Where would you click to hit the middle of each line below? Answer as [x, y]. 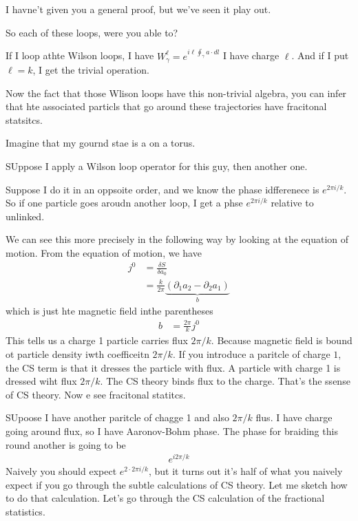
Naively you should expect [61, 471]
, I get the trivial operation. [91, 70]
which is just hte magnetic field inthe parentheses [109, 311]
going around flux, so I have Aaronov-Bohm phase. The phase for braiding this [172, 430]
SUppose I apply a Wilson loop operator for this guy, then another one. [157, 166]
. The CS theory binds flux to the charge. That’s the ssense [225, 381]
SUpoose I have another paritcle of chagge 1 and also [117, 417]
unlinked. [25, 216]
